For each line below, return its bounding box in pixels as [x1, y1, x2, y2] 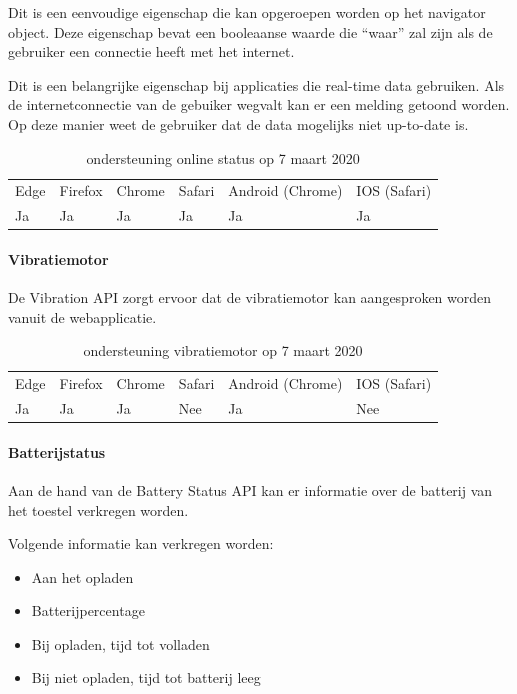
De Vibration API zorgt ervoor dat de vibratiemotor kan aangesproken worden [8, 287, 492, 308]
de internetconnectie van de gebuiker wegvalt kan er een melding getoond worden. [8, 94, 510, 115]
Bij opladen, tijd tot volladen [31, 633, 210, 654]
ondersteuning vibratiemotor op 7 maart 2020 [83, 340, 363, 361]
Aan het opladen [31, 566, 134, 587]
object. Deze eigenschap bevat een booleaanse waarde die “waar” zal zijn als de [8, 21, 493, 42]
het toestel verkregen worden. [8, 499, 189, 520]
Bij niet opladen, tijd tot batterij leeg [31, 667, 261, 688]
